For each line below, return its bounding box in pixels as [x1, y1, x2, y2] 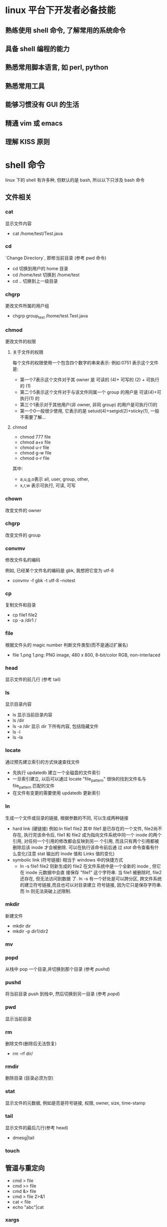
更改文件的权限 [5, 338, 36, 344]
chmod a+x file [19, 439, 51, 446]
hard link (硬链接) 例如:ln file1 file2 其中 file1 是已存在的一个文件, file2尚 [12, 826, 158, 832]
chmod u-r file [19, 445, 49, 451]
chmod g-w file [19, 450, 51, 456]
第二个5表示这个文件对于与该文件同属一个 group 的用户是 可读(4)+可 [19, 389, 161, 395]
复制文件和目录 [5, 602, 36, 608]
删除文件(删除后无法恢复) [5, 1040, 57, 1046]
